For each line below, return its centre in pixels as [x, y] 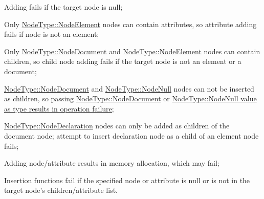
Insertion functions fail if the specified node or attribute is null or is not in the [127, 180]
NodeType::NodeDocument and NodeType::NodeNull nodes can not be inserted [129, 88]
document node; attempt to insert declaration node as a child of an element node [131, 135]
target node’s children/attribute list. [61, 190]
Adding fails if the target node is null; [63, 7]
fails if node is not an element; [52, 34]
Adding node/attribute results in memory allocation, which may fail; [112, 163]
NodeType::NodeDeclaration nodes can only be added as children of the [117, 126]
